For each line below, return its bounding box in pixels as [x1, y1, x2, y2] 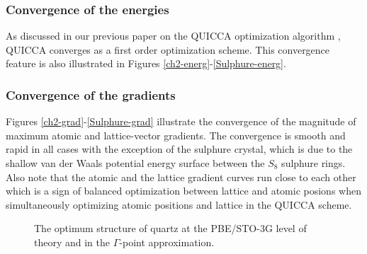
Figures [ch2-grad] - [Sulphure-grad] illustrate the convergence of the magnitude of [6, 114, 356, 129]
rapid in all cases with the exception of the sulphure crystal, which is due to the [6, 142, 353, 156]
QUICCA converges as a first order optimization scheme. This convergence [6, 42, 330, 57]
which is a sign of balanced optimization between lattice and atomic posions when [6, 183, 361, 198]
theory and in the [34, 234, 111, 249]
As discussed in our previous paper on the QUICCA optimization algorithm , [6, 28, 341, 43]
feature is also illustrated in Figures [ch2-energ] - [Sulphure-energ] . [6, 56, 286, 71]
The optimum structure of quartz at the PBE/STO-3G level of [34, 221, 307, 236]
